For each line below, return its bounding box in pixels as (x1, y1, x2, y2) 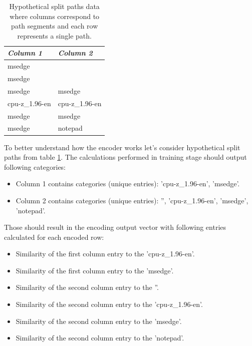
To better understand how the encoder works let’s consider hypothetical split (4, 142, 240, 152)
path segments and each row (11, 21, 98, 31)
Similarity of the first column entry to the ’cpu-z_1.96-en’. (16, 248, 195, 259)
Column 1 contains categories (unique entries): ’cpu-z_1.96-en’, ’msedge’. (16, 178, 240, 189)
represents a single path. (17, 30, 92, 41)
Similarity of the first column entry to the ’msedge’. (16, 265, 174, 275)
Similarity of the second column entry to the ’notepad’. (16, 332, 184, 343)
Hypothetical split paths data (9, 1, 100, 11)
